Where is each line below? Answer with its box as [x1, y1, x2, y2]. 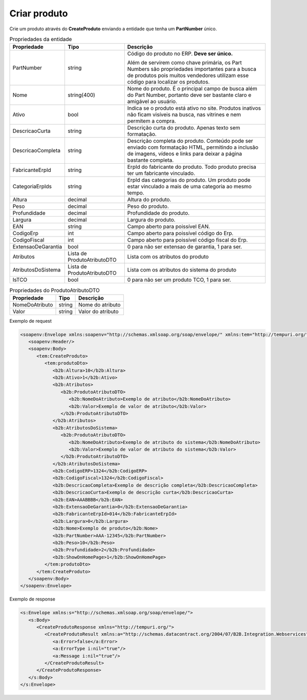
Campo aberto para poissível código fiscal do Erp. [127, 237, 248, 244]
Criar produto [9, 8, 68, 19]
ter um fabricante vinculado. [127, 170, 195, 177]
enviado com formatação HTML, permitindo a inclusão [127, 144, 258, 151]
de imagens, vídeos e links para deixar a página [127, 150, 243, 158]
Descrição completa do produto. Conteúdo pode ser [127, 138, 253, 145]
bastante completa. [127, 157, 174, 164]
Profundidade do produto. [127, 209, 190, 217]
